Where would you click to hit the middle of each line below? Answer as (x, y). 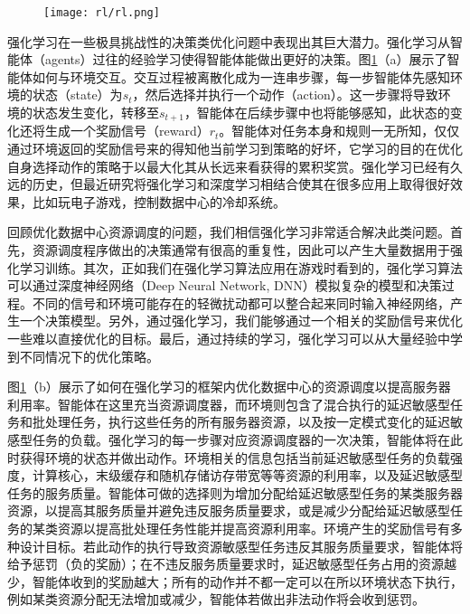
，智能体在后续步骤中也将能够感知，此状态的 (317, 113)
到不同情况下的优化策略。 (83, 356)
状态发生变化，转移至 (95, 113)
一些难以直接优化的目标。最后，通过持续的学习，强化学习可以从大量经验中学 (235, 339)
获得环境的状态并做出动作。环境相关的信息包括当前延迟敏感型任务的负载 (235, 457)
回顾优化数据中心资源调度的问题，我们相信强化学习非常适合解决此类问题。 (229, 232)
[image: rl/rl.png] (102, 13)
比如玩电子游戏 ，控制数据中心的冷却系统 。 (159, 201)
